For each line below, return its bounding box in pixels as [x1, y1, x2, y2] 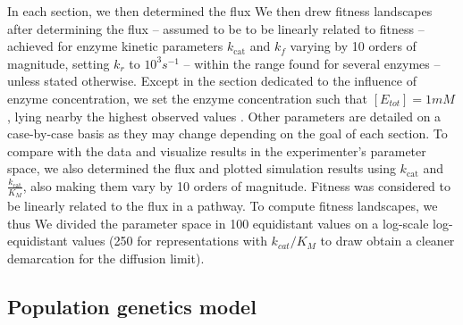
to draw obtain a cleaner [320, 231, 455, 250]
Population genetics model [7, 292, 257, 320]
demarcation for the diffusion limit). [7, 248, 205, 267]
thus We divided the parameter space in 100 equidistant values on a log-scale [7, 213, 429, 232]
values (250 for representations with [72, 231, 267, 250]
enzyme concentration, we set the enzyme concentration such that [7, 88, 368, 107]
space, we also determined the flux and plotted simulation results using [7, 159, 396, 178]
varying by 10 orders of [290, 37, 417, 55]
